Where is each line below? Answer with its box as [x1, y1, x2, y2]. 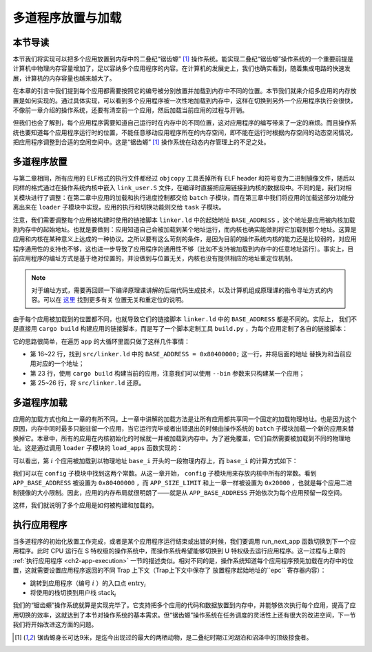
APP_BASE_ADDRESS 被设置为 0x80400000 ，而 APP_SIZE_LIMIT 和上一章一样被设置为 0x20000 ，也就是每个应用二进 [12, 479, 353, 487]
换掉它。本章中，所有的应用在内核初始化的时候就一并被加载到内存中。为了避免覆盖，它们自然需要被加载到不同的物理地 [12, 434, 351, 442]
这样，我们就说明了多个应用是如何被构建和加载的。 [12, 501, 158, 509]
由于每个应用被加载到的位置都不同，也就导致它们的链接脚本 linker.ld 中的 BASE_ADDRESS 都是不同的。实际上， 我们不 [12, 314, 358, 323]
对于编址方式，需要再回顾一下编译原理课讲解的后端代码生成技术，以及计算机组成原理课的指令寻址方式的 [31, 286, 327, 294]
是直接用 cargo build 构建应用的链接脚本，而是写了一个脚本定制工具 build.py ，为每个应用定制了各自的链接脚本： [12, 325, 348, 333]
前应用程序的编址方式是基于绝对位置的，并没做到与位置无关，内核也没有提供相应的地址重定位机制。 [12, 254, 296, 263]
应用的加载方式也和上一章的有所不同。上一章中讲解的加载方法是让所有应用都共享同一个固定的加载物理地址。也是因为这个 [12, 415, 357, 423]
